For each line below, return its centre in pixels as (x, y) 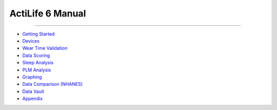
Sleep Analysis (38, 63)
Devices (31, 41)
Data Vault (33, 91)
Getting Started (38, 34)
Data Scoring (36, 55)
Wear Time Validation (45, 48)
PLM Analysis (37, 70)
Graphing (32, 77)
